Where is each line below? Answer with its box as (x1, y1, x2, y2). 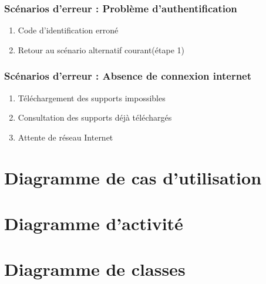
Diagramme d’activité (4, 211, 183, 235)
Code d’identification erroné (18, 24, 119, 36)
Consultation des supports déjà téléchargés (18, 111, 172, 124)
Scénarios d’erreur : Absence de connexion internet (4, 69, 252, 83)
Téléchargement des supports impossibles (18, 91, 166, 104)
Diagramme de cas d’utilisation (4, 165, 262, 189)
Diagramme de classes (4, 257, 186, 281)
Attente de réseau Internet (18, 131, 113, 143)
